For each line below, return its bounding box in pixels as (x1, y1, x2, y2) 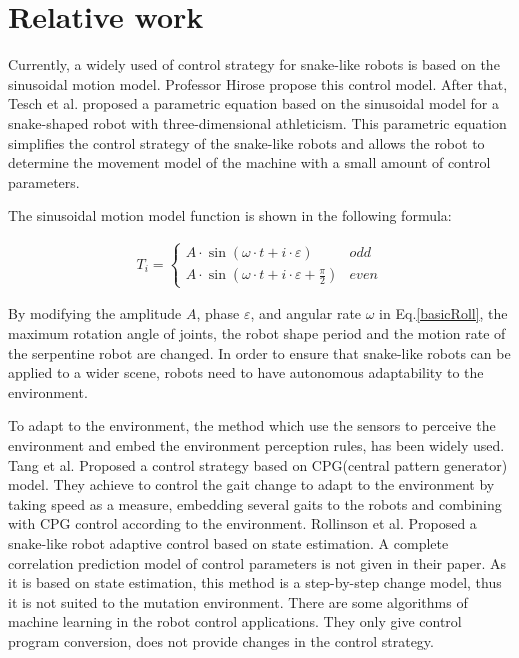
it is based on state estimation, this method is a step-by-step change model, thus (8, 572, 502, 593)
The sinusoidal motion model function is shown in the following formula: (8, 205, 452, 226)
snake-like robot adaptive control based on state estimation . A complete (8, 533, 449, 553)
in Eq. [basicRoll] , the (379, 303, 508, 324)
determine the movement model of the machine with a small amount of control (8, 152, 491, 173)
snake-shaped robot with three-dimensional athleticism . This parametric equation (8, 112, 507, 133)
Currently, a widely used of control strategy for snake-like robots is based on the (8, 54, 500, 75)
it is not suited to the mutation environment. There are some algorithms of (8, 591, 468, 612)
